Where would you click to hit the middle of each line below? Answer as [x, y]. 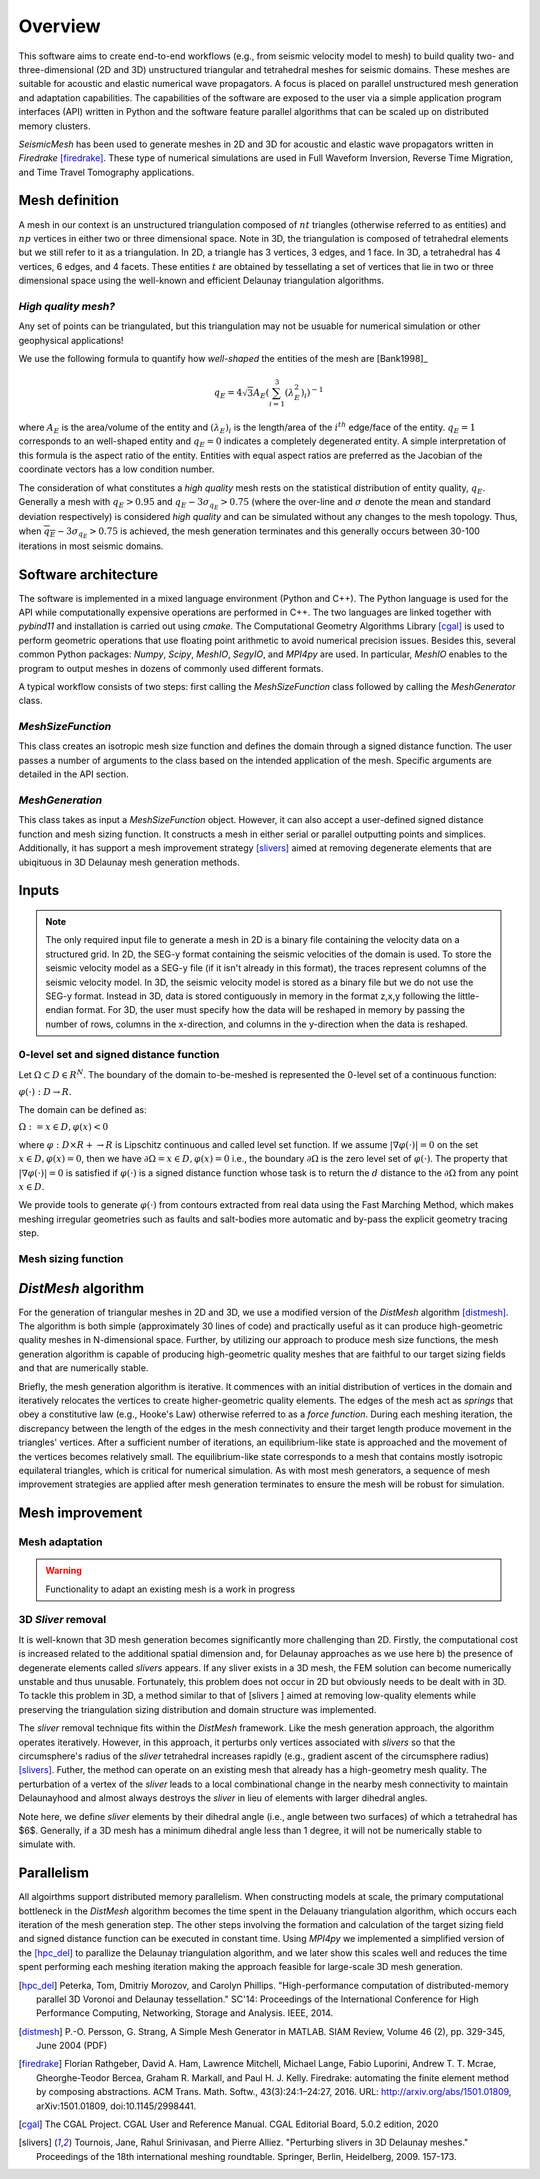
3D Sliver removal [62, 1620]
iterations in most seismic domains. [91, 546]
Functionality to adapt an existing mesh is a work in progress [170, 1589]
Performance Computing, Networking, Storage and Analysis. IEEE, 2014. [185, 2013]
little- [468, 996]
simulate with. [47, 1844]
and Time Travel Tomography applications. [106, 172]
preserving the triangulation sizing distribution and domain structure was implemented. [197, 1709]
